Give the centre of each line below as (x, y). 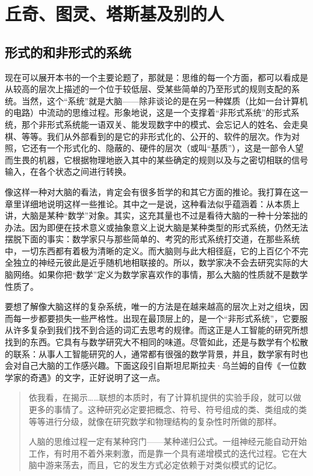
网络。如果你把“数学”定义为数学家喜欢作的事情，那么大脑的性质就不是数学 (160, 274)
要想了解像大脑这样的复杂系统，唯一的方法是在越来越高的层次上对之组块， (152, 306)
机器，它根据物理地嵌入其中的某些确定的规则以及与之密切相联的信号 (173, 159)
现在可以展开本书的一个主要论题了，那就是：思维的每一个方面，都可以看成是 (156, 77)
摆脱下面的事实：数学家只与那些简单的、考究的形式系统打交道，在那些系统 (152, 239)
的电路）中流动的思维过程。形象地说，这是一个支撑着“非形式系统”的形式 (148, 112)
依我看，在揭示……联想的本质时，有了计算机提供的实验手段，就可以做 (165, 397)
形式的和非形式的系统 (68, 52)
